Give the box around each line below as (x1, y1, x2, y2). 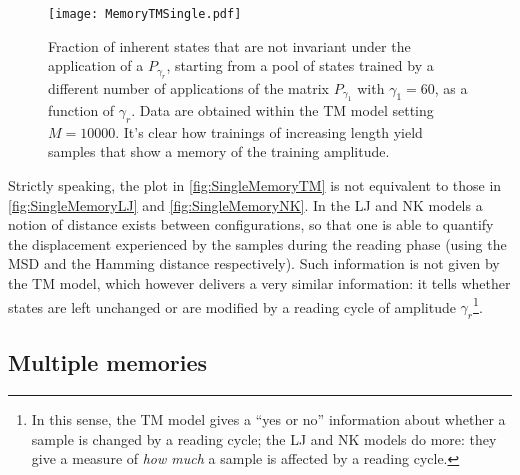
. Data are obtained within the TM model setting (131, 100, 434, 121)
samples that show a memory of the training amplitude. (48, 141, 390, 162)
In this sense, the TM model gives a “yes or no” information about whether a (31, 409, 506, 430)
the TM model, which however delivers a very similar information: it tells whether (8, 273, 511, 294)
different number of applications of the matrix (48, 77, 329, 98)
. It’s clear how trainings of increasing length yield (115, 121, 423, 142)
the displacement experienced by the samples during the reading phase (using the (8, 233, 507, 254)
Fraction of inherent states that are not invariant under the (48, 35, 411, 56)
